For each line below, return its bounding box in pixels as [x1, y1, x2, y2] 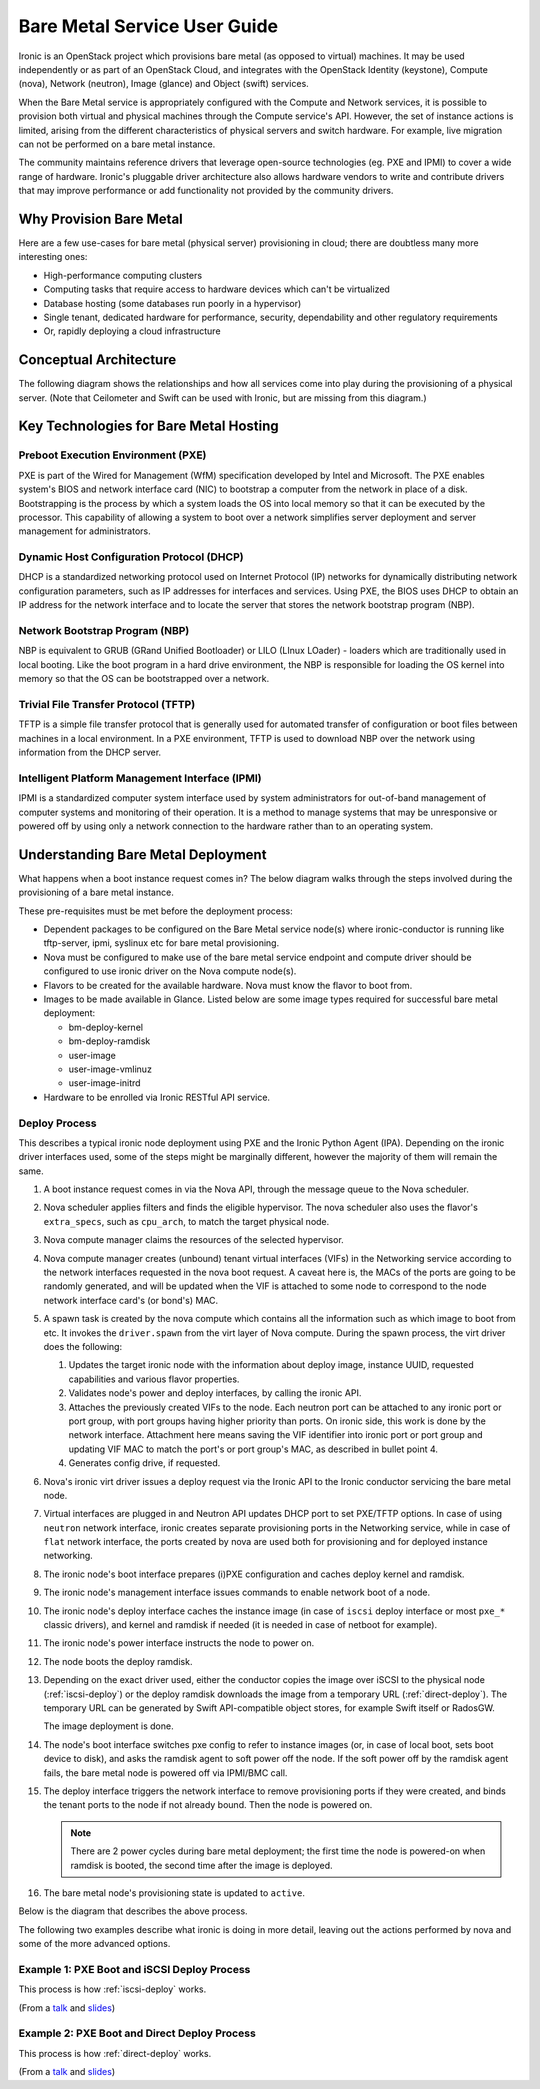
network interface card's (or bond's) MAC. [43, 1294, 219, 1306]
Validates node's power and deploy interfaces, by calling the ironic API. [68, 1387, 362, 1399]
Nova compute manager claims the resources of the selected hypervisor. [43, 1234, 344, 1246]
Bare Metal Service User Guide [18, 15, 279, 37]
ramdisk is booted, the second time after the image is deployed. [70, 1859, 334, 1871]
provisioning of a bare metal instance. [18, 886, 174, 899]
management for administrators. [18, 525, 151, 537]
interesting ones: [18, 251, 88, 263]
